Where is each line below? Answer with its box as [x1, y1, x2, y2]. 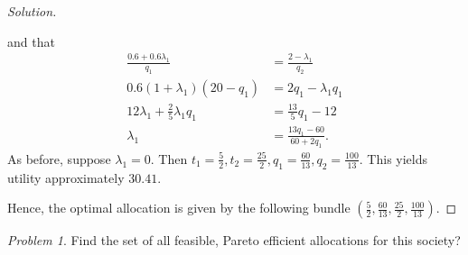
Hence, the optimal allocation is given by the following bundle [7, 198, 351, 217]
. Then [150, 149, 188, 168]
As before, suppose [7, 149, 111, 168]
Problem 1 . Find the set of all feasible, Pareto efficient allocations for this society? [7, 231, 461, 250]
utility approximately [7, 168, 125, 187]
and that [7, 32, 55, 50]
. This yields [359, 149, 428, 168]
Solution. [7, 2, 57, 20]
